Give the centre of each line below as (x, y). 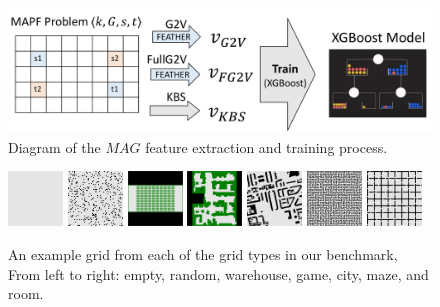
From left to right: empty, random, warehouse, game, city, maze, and (218, 273)
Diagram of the (54, 146)
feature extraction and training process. (266, 146)
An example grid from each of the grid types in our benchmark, (203, 253)
